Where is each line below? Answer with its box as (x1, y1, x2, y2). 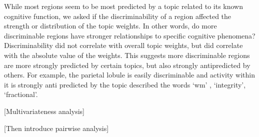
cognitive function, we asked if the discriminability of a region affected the (4, 10, 231, 21)
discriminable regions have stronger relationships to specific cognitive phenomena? (4, 30, 255, 40)
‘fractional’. (4, 89, 38, 99)
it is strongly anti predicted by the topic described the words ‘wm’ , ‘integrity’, (4, 79, 246, 89)
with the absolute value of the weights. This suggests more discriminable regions (4, 49, 250, 60)
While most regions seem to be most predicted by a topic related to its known (4, 1, 243, 11)
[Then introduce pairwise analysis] (4, 122, 109, 133)
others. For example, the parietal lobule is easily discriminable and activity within (4, 69, 255, 80)
